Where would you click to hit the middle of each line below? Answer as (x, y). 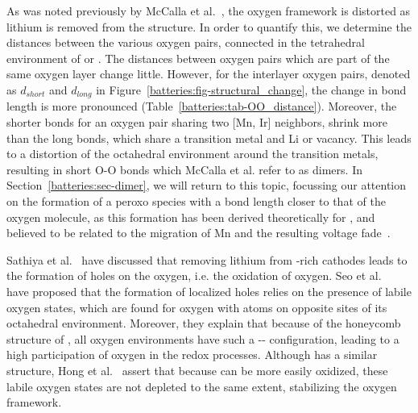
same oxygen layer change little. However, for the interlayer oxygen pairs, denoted (209, 74)
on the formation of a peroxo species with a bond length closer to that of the (196, 200)
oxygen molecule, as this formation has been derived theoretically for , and (191, 217)
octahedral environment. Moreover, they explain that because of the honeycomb (204, 323)
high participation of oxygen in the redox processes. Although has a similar (192, 355)
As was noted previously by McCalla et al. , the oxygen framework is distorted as (209, 10)
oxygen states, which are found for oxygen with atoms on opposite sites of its (197, 307)
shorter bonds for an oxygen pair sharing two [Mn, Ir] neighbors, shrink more (197, 122)
